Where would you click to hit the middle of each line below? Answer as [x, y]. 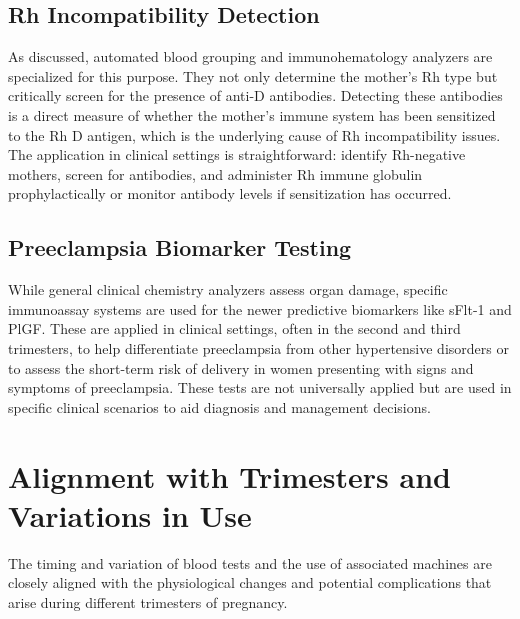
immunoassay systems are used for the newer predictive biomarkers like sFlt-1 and [260, 308]
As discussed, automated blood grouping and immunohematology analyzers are [250, 56]
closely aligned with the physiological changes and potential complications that [250, 582]
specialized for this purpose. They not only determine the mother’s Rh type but [253, 75]
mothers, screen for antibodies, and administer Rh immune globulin [215, 173]
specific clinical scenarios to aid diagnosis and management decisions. [219, 406]
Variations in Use [130, 514]
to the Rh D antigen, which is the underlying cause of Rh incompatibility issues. [254, 134]
